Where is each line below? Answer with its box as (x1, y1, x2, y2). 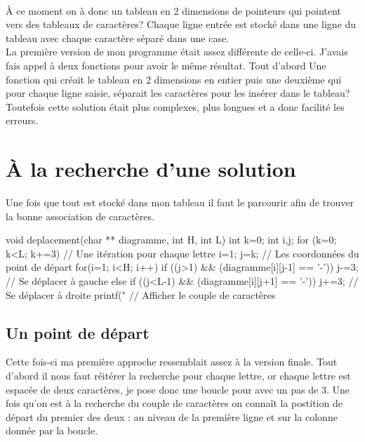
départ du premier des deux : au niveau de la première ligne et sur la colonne (6, 409, 338, 424)
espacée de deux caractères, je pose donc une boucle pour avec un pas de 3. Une (6, 382, 350, 396)
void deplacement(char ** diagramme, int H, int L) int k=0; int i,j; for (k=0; (6, 232, 337, 247)
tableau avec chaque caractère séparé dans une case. (6, 30, 230, 45)
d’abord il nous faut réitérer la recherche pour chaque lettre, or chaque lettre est (6, 368, 351, 383)
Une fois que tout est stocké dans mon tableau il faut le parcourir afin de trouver (6, 195, 354, 210)
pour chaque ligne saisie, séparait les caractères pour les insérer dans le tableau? (6, 86, 350, 100)
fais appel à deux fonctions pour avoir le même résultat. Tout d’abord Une (6, 58, 326, 72)
